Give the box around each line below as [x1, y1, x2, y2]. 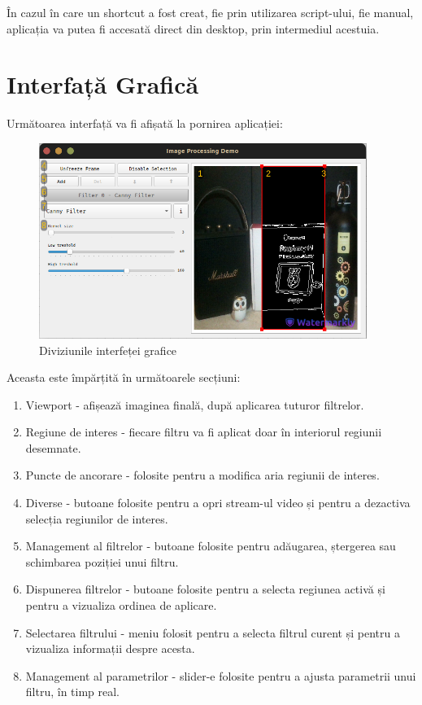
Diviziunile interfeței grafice [39, 341, 177, 358]
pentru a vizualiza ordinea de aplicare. [25, 597, 217, 614]
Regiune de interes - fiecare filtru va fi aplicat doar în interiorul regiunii [25, 423, 382, 440]
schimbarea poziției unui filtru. [25, 553, 179, 570]
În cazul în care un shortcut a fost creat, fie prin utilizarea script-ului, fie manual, [7, 4, 414, 20]
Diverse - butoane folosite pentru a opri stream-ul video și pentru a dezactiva [25, 494, 411, 511]
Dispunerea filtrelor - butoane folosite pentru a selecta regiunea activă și [25, 580, 385, 598]
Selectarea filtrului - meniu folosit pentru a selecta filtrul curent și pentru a [25, 624, 400, 641]
